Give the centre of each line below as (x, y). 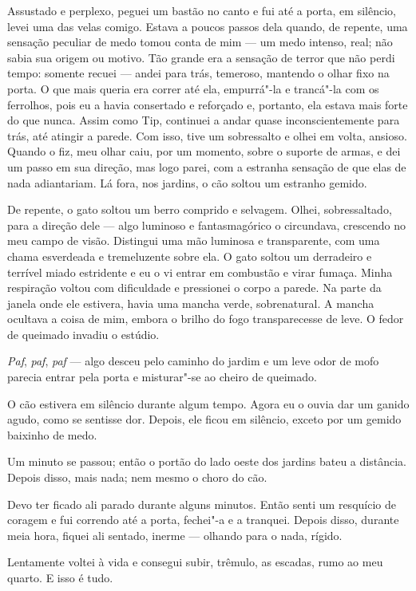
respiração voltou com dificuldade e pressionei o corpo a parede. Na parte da (194, 288)
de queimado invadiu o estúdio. (83, 334)
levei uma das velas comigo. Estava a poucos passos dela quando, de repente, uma (208, 26)
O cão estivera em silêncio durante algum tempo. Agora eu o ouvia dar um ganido (208, 403)
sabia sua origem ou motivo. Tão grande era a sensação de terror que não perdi (201, 57)
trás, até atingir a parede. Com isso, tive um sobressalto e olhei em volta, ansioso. (207, 135)
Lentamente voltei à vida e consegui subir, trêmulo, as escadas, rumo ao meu (195, 562)
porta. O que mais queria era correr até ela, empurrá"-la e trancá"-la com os (193, 88)
